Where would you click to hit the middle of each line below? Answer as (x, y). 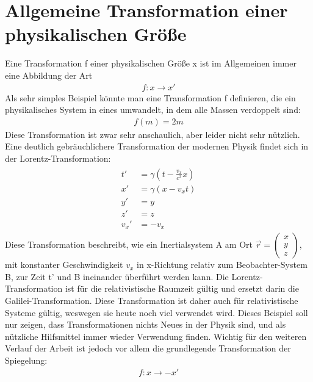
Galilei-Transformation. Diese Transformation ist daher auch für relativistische (152, 300)
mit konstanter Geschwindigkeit (64, 265)
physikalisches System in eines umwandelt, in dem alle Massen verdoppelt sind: (153, 110)
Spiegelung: (26, 360)
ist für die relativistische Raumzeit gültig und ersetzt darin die (182, 288)
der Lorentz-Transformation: (58, 158)
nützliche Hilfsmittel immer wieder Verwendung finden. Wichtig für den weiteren (156, 336)
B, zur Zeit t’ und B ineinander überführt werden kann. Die (117, 276)
